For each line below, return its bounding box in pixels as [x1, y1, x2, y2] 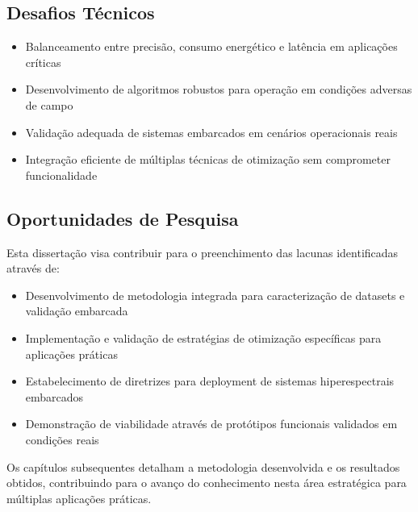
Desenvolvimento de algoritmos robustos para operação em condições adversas [25, 81, 412, 98]
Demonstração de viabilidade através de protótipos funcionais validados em [25, 415, 398, 432]
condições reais [25, 431, 99, 447]
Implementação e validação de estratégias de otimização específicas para [25, 329, 382, 346]
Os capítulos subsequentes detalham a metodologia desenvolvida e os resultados [6, 458, 400, 475]
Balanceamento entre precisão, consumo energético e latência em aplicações [25, 38, 398, 55]
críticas [25, 53, 61, 70]
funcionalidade [25, 166, 98, 183]
